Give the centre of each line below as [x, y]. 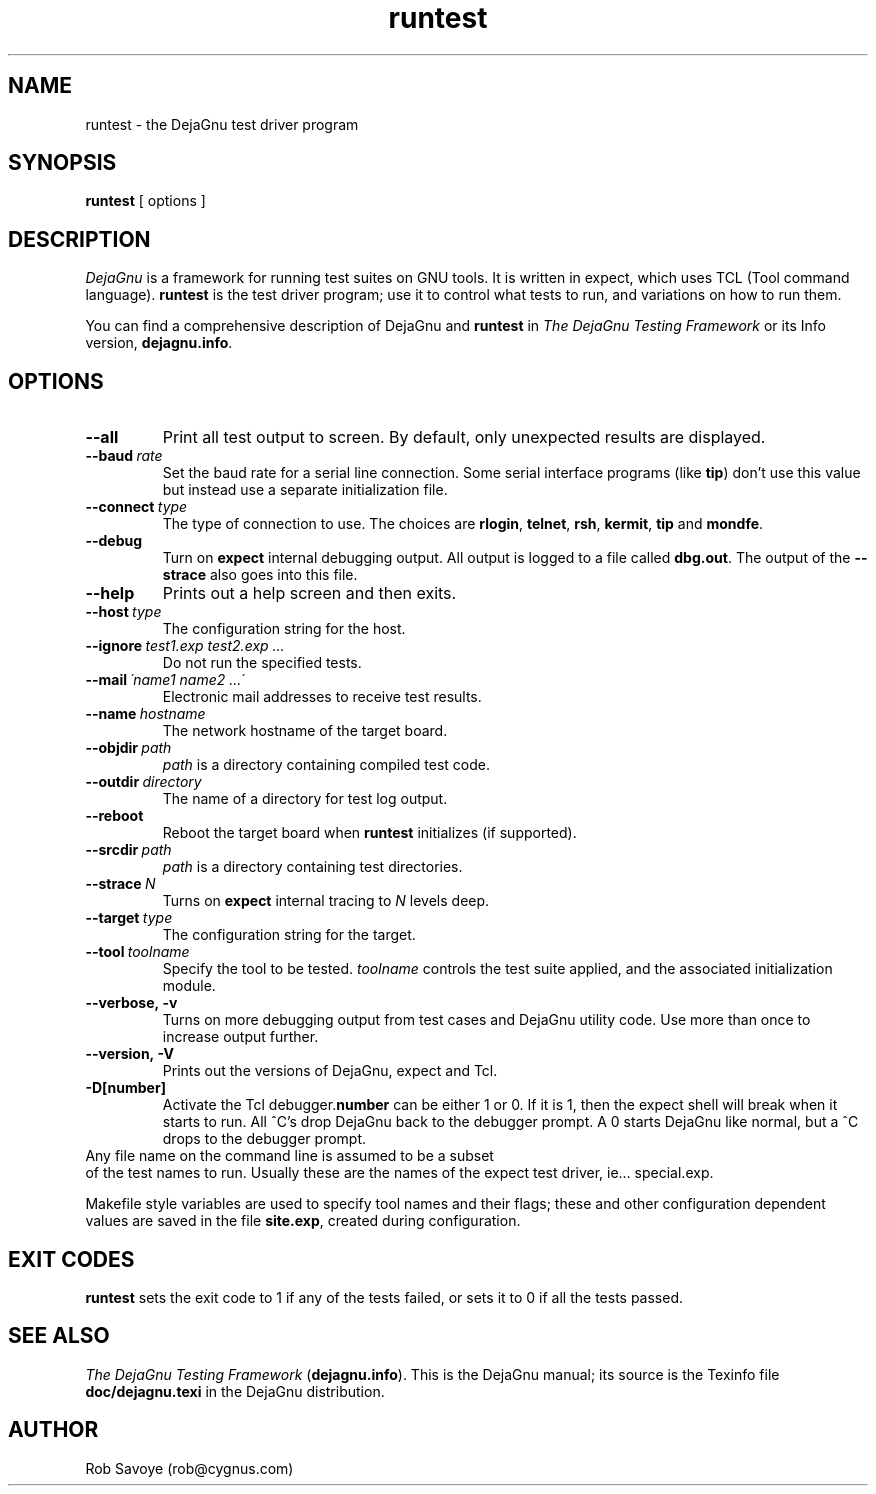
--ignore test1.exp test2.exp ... [185, 646]
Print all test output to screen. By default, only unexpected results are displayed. [464, 437]
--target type [129, 918]
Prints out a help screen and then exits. [309, 593]
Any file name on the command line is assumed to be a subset [289, 1156]
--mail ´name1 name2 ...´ [165, 680]
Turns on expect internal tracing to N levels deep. [326, 901]
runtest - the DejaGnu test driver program [222, 124]
